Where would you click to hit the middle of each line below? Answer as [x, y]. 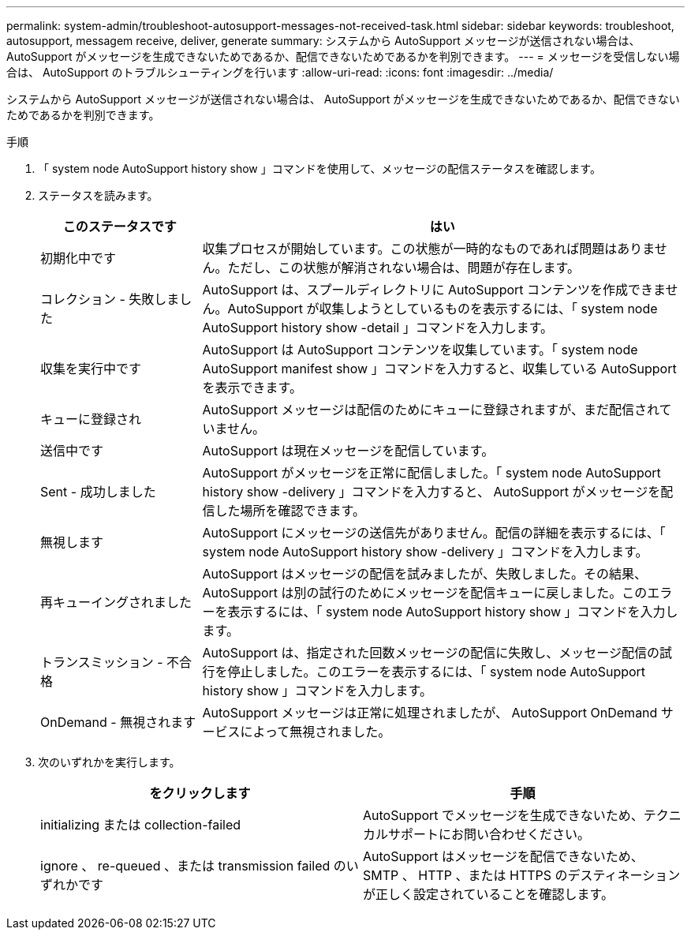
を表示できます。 [252, 388]
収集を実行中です [91, 369]
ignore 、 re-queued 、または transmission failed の [193, 866]
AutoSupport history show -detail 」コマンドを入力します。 [378, 328]
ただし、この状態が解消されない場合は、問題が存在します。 [403, 268]
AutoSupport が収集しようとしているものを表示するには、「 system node [443, 309]
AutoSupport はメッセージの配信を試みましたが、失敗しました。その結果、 [424, 574]
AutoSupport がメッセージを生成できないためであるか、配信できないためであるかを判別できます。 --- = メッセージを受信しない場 [343, 56]
